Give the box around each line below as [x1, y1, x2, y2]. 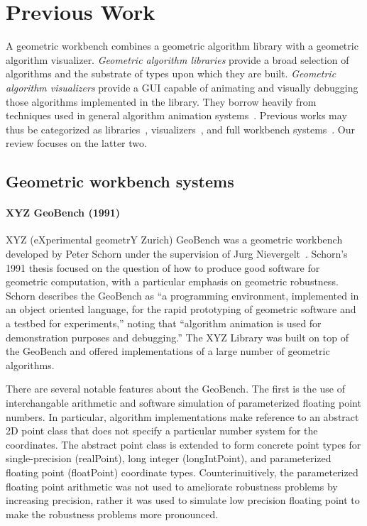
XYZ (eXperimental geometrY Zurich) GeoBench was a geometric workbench [6, 232, 343, 247]
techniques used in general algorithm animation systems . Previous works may [6, 108, 347, 123]
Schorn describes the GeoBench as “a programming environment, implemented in [6, 287, 359, 302]
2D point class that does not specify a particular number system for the [6, 423, 318, 438]
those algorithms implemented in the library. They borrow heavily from [6, 94, 317, 109]
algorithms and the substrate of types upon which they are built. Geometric [6, 66, 336, 81]
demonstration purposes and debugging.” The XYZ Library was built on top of [6, 329, 349, 344]
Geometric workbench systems [6, 170, 234, 192]
